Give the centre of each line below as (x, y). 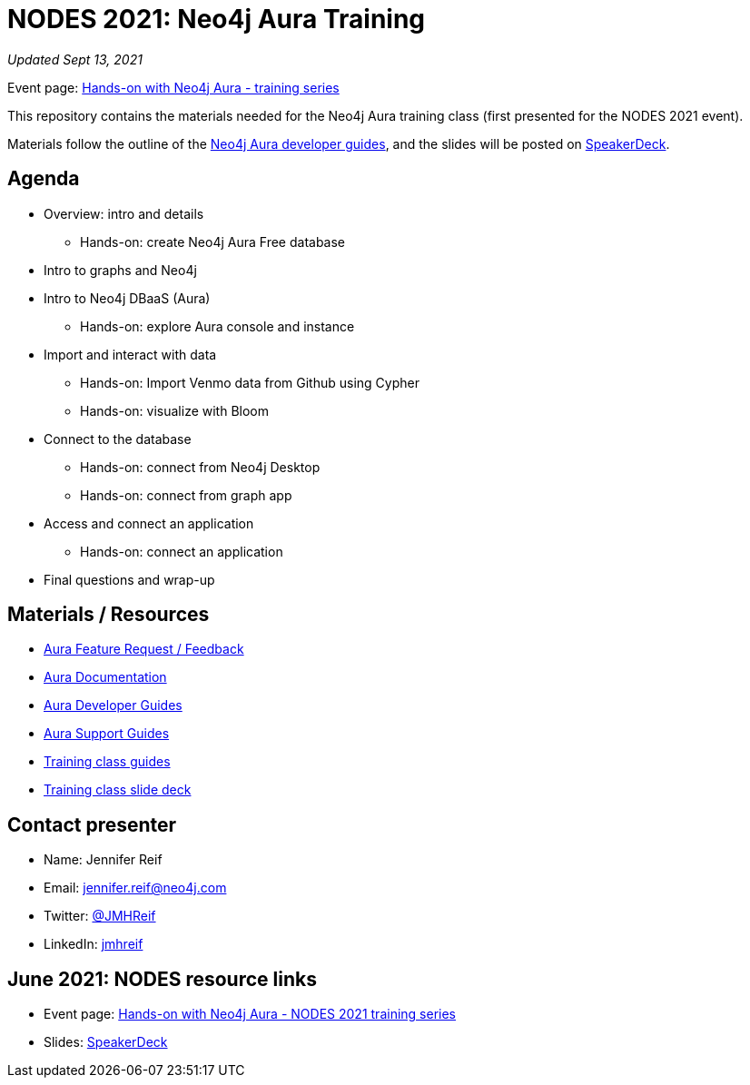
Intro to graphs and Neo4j (120, 270)
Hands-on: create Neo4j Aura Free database (213, 242)
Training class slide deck (118, 790)
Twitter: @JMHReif (100, 916)
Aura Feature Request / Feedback (144, 649)
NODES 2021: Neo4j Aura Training (217, 19)
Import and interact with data (130, 354)
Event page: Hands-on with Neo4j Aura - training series (173, 87)
